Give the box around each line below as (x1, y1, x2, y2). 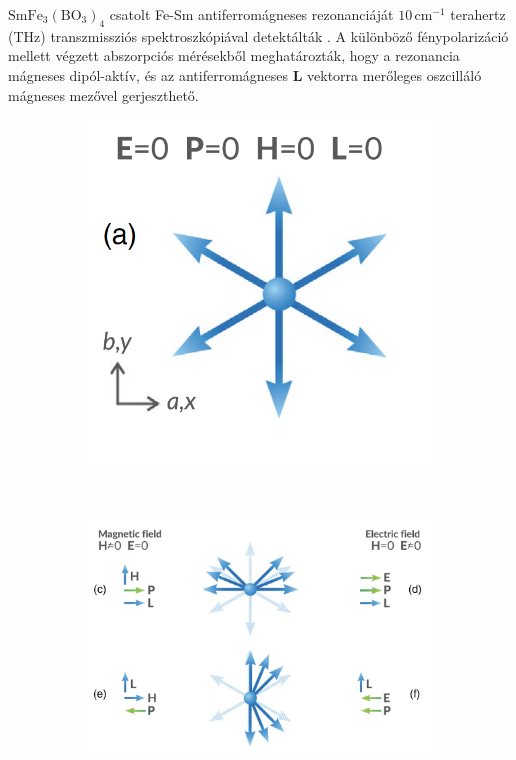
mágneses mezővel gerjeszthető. (8, 84, 199, 105)
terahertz (450, 4, 506, 24)
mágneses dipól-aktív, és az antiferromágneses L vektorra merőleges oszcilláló (8, 64, 482, 85)
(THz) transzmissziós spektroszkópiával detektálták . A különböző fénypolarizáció (8, 25, 509, 46)
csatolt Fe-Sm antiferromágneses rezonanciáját (109, 4, 394, 24)
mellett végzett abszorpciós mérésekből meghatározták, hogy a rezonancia (8, 45, 460, 66)
